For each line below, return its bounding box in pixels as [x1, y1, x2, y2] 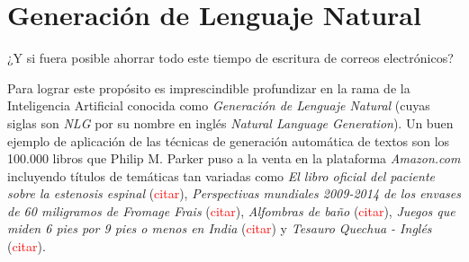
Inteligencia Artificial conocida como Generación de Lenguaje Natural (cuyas [7, 96, 430, 115]
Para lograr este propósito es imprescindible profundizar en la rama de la [7, 78, 410, 97]
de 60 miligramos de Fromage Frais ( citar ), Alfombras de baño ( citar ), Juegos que [7, 201, 455, 220]
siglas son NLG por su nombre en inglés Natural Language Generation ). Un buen [7, 113, 454, 132]
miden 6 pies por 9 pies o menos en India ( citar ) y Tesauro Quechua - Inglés [7, 219, 432, 238]
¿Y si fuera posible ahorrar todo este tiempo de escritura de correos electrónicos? [7, 48, 454, 67]
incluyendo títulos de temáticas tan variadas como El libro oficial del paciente [7, 166, 435, 185]
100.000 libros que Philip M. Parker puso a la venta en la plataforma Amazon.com [7, 149, 461, 168]
